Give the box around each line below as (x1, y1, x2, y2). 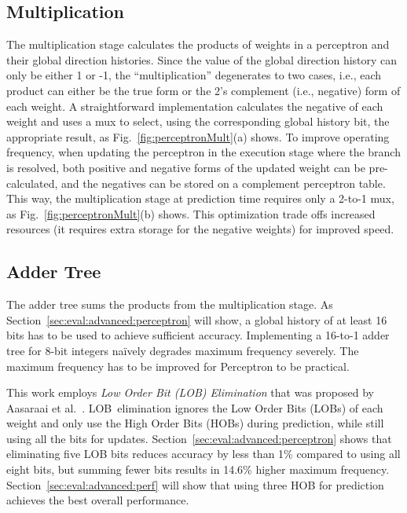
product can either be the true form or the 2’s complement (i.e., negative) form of (6, 82, 401, 98)
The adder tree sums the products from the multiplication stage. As (6, 296, 333, 313)
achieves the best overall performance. (6, 492, 189, 508)
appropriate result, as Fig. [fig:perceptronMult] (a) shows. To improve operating (6, 128, 390, 145)
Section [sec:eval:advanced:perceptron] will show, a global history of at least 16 (6, 311, 387, 328)
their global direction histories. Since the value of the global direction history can (6, 51, 398, 68)
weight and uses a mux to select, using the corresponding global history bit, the (6, 113, 390, 130)
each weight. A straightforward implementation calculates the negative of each (6, 97, 383, 114)
